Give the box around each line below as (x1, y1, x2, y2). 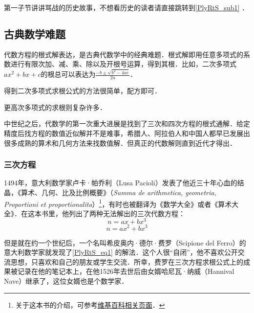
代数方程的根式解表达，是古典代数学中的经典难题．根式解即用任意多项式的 (4, 49, 243, 59)
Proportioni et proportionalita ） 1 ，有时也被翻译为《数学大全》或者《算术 (4, 197, 232, 209)
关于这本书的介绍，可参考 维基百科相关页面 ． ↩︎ (15, 299, 165, 310)
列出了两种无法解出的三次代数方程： (68, 208, 185, 218)
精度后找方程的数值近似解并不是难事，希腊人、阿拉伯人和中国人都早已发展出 (4, 128, 250, 138)
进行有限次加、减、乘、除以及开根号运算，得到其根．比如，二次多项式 (10, 59, 236, 69)
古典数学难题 (4, 26, 65, 41)
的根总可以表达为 (41, 69, 96, 79)
